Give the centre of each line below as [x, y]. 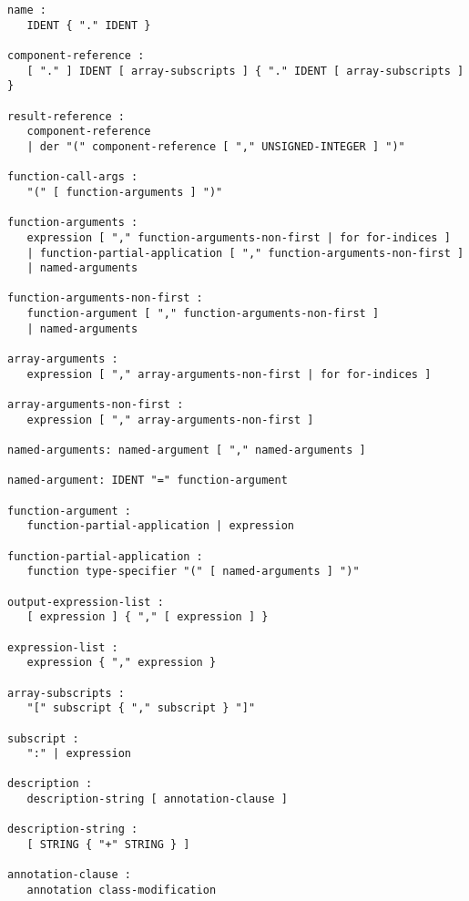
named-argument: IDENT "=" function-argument [148, 481]
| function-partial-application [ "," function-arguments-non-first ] [245, 253]
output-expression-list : [86, 602]
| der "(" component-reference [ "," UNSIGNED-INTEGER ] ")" [216, 146]
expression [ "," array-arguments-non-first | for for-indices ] [229, 374]
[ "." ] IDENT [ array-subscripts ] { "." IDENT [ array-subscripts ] [245, 71]
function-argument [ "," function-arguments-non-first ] [203, 314]
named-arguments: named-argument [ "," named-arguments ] [187, 450]
